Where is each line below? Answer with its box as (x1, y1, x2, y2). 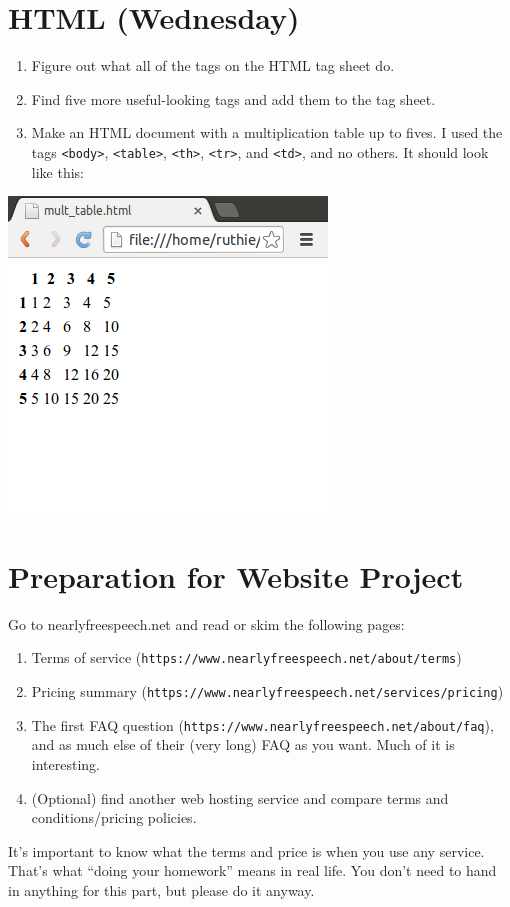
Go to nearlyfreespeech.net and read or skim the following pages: (8, 613, 405, 634)
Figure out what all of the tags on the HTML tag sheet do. (31, 55, 395, 76)
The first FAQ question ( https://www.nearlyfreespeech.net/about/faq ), (31, 714, 494, 735)
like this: (31, 161, 84, 182)
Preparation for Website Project (8, 555, 464, 596)
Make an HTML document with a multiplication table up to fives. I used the (31, 122, 503, 143)
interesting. (31, 754, 100, 775)
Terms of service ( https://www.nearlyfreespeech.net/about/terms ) (31, 647, 462, 668)
